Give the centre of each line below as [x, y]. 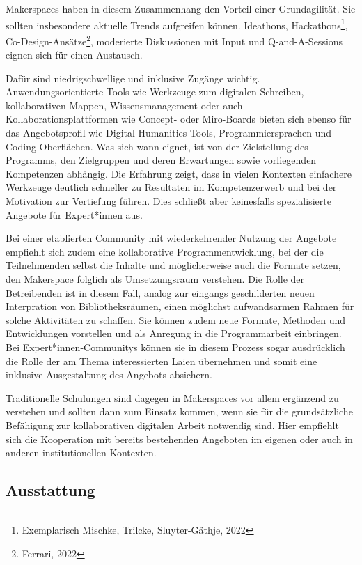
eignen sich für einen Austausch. [74, 55]
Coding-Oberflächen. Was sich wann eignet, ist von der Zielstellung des [157, 146]
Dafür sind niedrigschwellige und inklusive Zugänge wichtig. [133, 78]
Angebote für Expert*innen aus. [74, 214]
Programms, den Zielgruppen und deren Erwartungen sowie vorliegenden [161, 160]
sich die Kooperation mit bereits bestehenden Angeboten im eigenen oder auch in [179, 439]
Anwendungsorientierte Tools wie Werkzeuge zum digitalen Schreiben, [155, 92]
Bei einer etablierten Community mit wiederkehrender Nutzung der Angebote [171, 238]
